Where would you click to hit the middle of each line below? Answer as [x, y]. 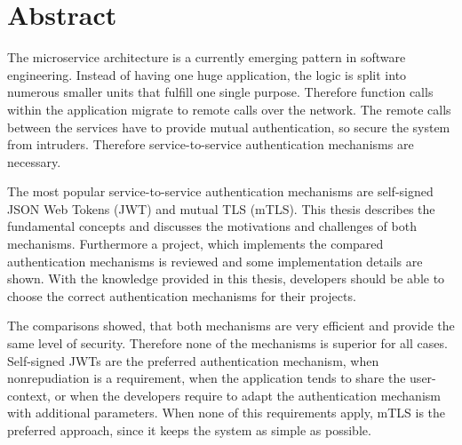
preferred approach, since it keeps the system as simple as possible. [189, 430]
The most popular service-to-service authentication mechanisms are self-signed [220, 191]
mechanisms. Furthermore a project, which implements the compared [195, 244]
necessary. [34, 161]
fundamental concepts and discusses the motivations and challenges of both [212, 226]
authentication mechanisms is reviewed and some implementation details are [215, 261]
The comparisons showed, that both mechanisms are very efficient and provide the [231, 326]
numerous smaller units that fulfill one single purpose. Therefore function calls [220, 92]
